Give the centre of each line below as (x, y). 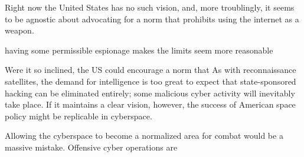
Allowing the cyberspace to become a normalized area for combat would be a (144, 136)
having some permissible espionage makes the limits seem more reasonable (139, 50)
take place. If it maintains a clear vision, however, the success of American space (150, 104)
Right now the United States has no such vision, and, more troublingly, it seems (150, 7)
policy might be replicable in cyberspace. (79, 116)
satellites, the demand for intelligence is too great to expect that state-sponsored (151, 81)
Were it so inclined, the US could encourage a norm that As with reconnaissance (151, 70)
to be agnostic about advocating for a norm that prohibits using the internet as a (152, 19)
